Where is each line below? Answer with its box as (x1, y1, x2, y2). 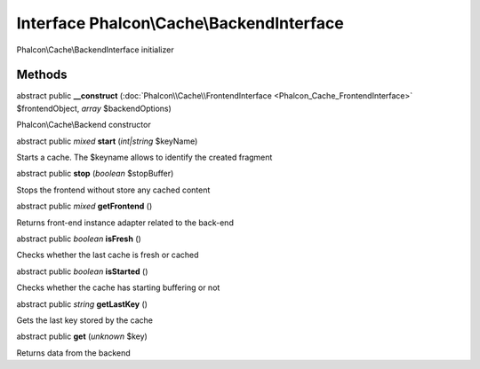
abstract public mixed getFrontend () (16, 200, 153, 212)
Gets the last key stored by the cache (16, 315, 153, 326)
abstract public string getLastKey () (16, 298, 148, 310)
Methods (16, 67, 68, 82)
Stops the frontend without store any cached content (16, 184, 211, 195)
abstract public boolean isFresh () (16, 233, 141, 244)
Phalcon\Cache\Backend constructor (16, 120, 151, 130)
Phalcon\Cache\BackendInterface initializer (16, 44, 174, 55)
